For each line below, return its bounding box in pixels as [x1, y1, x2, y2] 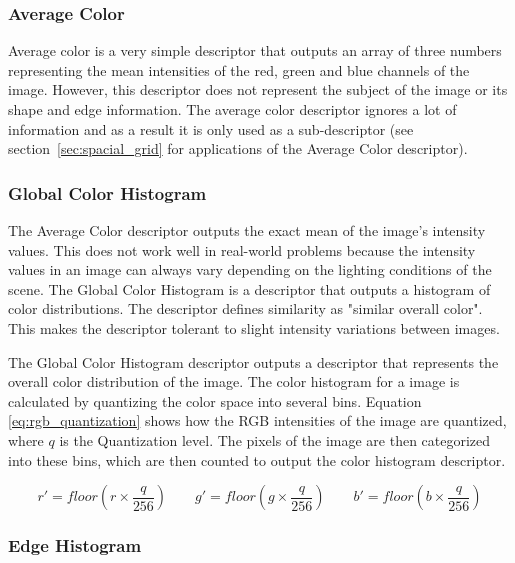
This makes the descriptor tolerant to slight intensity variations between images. [8, 317, 500, 338]
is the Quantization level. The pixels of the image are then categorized [59, 429, 491, 450]
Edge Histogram [8, 533, 142, 558]
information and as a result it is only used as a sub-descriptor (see [8, 118, 414, 139]
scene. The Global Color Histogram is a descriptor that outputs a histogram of [8, 278, 491, 299]
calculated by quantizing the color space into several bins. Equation [8, 390, 422, 411]
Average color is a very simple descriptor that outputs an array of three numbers [8, 40, 502, 61]
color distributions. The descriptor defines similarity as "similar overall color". [8, 298, 483, 319]
